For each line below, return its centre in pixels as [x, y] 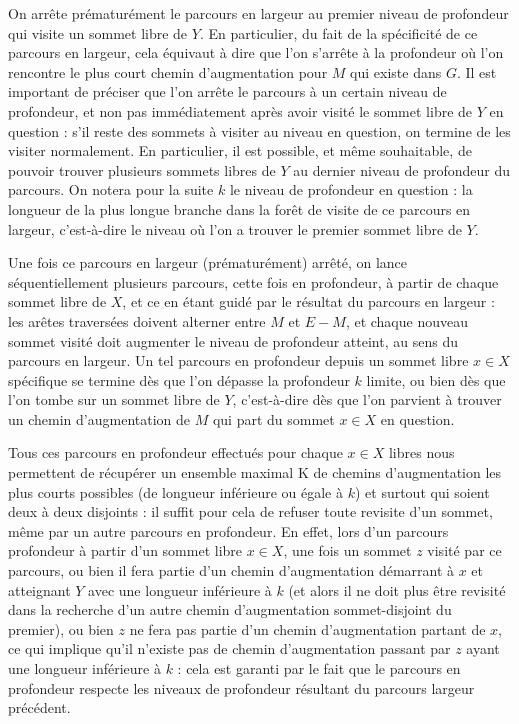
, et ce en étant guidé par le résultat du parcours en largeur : [308, 301]
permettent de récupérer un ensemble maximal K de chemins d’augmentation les [255, 472]
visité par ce [464, 550]
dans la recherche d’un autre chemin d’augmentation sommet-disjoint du [230, 609]
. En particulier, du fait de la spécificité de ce [338, 32]
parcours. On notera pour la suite [111, 189]
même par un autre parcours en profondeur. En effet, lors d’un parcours [228, 530]
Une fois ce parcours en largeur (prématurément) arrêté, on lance [208, 262]
